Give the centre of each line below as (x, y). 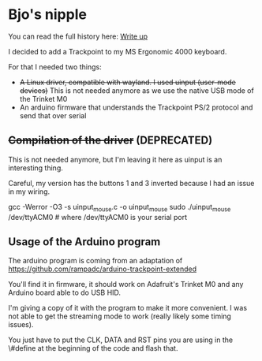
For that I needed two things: (55, 67)
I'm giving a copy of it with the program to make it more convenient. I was (127, 308)
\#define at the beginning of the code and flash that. (93, 348)
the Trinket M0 (43, 99)
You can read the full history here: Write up (78, 36)
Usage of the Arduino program (84, 242)
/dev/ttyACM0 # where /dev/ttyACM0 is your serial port (98, 217)
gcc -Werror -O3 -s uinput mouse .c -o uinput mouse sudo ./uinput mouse (120, 208)
